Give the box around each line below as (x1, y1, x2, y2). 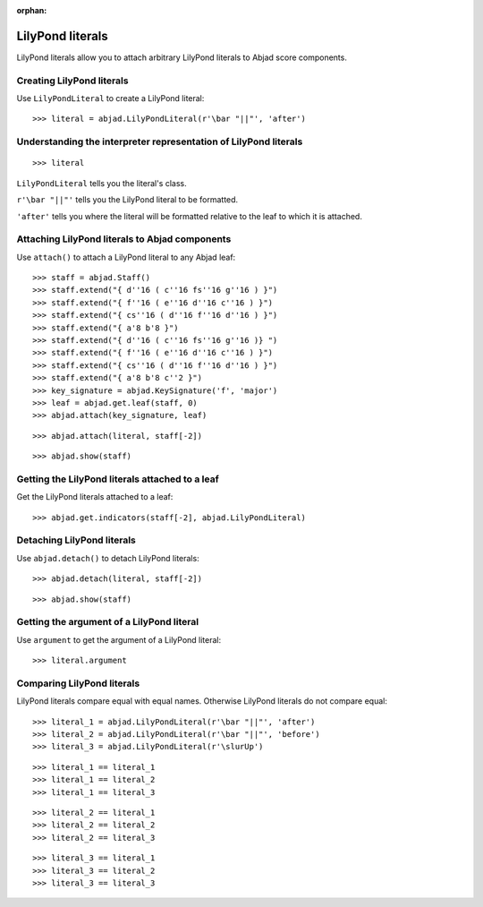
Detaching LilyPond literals (16, 534, 136, 546)
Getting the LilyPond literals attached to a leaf (16, 473, 219, 485)
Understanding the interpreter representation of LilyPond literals (16, 135, 303, 148)
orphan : (16, 5, 47, 15)
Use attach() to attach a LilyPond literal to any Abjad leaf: (16, 252, 236, 262)
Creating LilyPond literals (16, 74, 129, 87)
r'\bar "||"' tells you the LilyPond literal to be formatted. (16, 194, 239, 205)
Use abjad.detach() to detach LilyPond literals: (16, 552, 200, 563)
